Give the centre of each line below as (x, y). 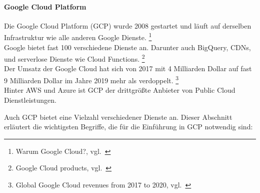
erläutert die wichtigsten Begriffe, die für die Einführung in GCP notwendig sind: (128, 127)
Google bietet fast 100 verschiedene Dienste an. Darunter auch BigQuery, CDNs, (127, 47)
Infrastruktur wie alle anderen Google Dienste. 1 (78, 37)
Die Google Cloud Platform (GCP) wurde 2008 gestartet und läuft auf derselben (128, 25)
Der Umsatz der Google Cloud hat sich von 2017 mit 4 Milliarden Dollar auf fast (128, 68)
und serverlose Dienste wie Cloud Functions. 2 (74, 58)
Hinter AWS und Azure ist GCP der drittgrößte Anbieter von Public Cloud (120, 90)
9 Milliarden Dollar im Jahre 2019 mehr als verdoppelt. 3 (91, 79)
